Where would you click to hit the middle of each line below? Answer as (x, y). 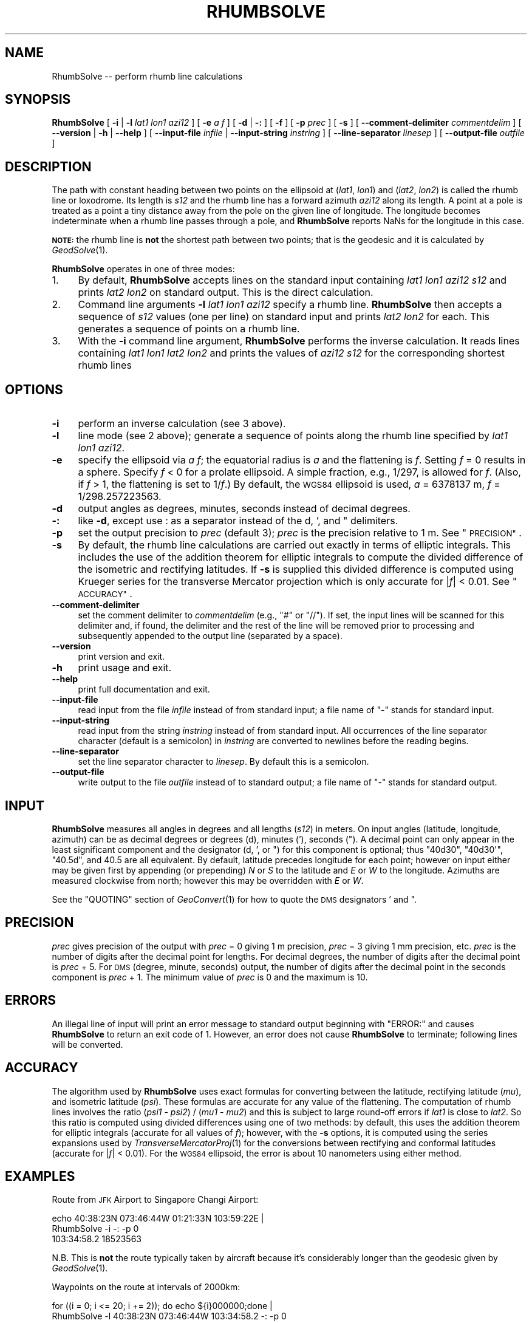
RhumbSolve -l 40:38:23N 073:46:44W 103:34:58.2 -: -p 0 (169, 1316)
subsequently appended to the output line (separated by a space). (210, 636)
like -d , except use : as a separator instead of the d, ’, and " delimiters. (238, 521)
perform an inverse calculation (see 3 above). (182, 424)
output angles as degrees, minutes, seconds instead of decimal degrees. (244, 509)
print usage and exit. (125, 668)
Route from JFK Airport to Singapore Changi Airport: (155, 1200)
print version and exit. (121, 657)
